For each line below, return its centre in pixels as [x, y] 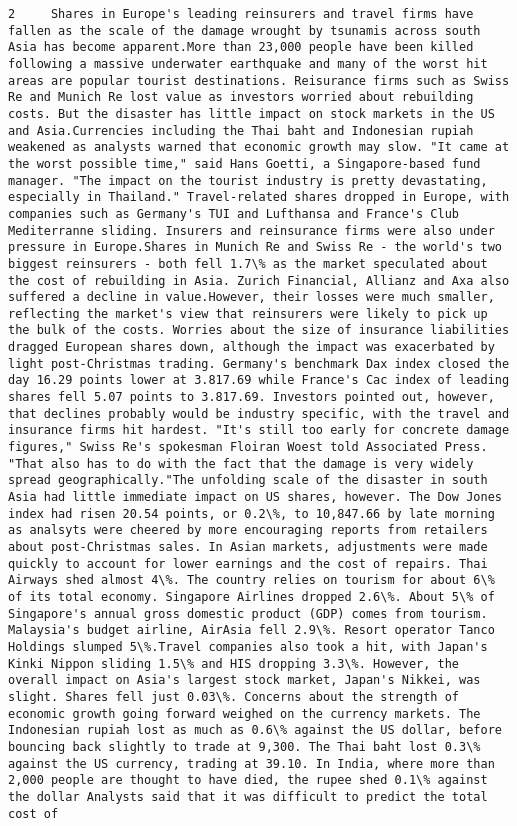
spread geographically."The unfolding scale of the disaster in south [248, 480]
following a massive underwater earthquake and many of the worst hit [248, 63]
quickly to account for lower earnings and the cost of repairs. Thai [248, 563]
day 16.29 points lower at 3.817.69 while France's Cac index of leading [259, 380]
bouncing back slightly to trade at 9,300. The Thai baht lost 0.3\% [244, 746]
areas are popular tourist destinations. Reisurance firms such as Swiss [259, 80]
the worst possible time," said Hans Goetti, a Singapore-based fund [244, 163]
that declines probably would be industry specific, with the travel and [259, 413]
